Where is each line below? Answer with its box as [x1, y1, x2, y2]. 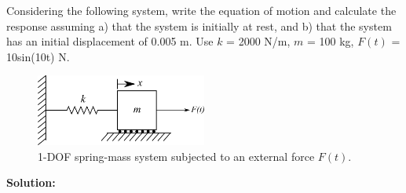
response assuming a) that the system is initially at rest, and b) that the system [6, 17, 392, 34]
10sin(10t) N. [6, 48, 70, 64]
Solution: [6, 174, 56, 191]
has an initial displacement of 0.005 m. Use [6, 33, 214, 49]
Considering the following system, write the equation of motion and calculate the [6, 2, 397, 18]
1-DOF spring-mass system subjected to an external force [38, 147, 315, 164]
